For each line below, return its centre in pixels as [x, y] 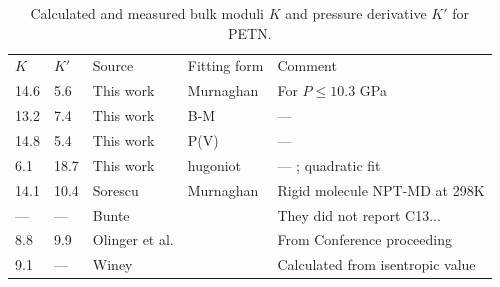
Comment [307, 65]
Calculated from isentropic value [376, 264]
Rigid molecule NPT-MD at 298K [381, 189]
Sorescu [115, 189]
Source [113, 65]
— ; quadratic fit [329, 164]
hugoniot [214, 164]
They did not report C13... [359, 214]
